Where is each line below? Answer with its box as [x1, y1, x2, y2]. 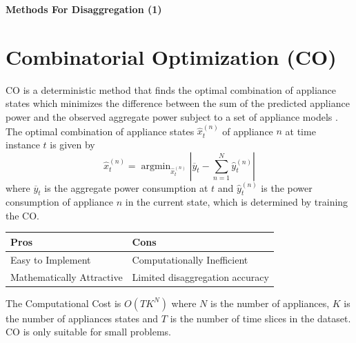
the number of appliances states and [6, 311, 159, 325]
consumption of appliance [6, 195, 114, 209]
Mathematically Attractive [10, 269, 123, 284]
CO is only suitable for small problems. [6, 324, 171, 339]
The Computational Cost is [6, 295, 121, 310]
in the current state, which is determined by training [125, 195, 348, 209]
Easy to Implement [10, 252, 91, 266]
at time [285, 124, 316, 138]
